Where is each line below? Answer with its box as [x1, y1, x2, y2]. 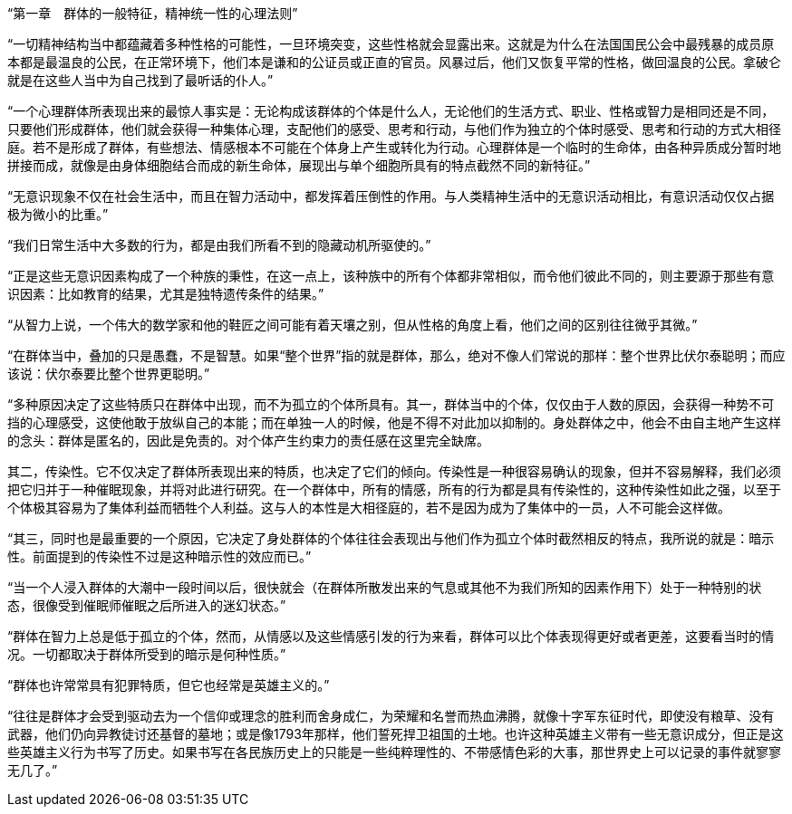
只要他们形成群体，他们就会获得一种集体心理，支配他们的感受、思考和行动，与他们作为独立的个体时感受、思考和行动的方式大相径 [7, 121, 781, 137]
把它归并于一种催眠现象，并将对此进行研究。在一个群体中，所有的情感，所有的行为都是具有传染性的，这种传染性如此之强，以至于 [7, 482, 781, 497]
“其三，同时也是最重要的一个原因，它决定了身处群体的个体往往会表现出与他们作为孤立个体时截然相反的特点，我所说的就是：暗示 [7, 531, 775, 546]
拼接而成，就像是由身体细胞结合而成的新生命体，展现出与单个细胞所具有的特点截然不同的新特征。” [7, 158, 591, 173]
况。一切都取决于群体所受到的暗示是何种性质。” [7, 646, 286, 662]
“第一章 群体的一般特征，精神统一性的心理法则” [7, 5, 298, 21]
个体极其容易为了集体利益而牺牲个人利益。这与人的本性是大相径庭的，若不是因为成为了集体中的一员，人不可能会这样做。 [7, 500, 730, 515]
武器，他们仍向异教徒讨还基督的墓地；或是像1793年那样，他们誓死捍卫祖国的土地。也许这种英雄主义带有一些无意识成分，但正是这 [7, 726, 784, 742]
